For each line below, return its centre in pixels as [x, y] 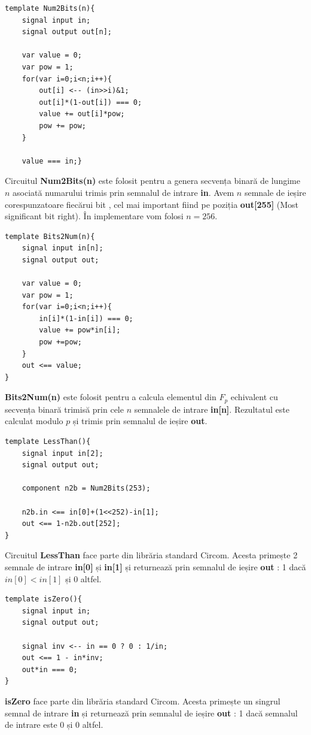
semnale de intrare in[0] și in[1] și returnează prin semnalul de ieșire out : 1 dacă [155, 566]
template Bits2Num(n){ [50, 236]
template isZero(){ [43, 599]
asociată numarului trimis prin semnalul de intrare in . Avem [124, 192]
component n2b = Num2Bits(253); [86, 489]
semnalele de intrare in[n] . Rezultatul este [212, 409]
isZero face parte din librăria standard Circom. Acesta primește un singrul [143, 701]
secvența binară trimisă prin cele [64, 409]
